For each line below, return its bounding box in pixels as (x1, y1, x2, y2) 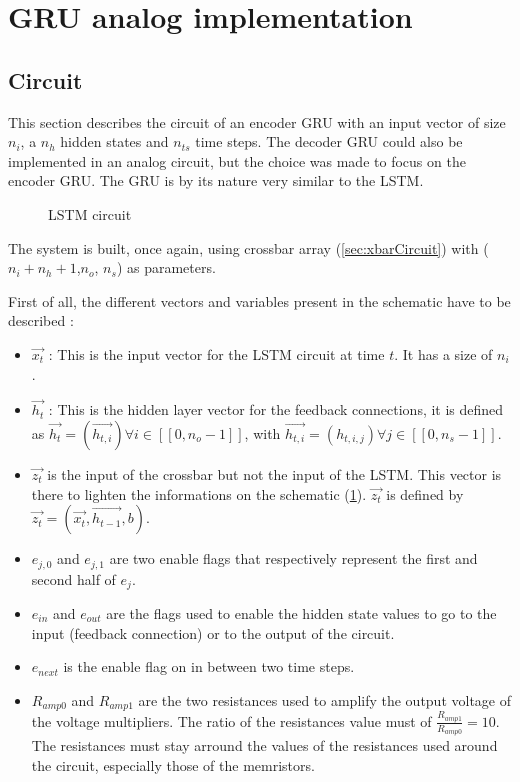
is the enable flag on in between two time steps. (63, 656, 355, 677)
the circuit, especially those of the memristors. (31, 754, 315, 775)
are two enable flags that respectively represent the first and (109, 548, 478, 569)
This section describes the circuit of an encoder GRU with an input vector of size (8, 111, 506, 132)
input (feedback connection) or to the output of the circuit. (31, 622, 395, 643)
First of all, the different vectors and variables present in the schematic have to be (8, 290, 511, 311)
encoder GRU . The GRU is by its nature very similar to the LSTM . (8, 170, 424, 191)
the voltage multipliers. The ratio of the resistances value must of (31, 710, 432, 731)
